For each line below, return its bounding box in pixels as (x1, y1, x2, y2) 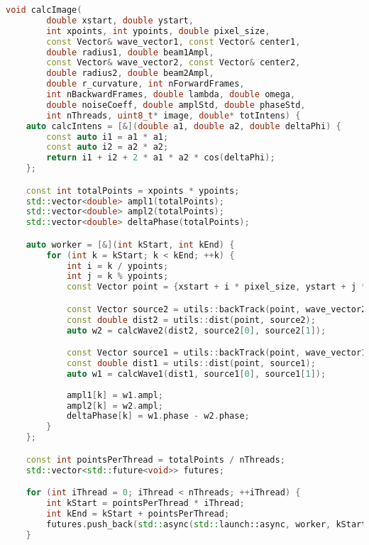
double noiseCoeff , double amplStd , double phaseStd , (46, 99, 306, 110)
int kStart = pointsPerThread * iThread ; (46, 497, 245, 508)
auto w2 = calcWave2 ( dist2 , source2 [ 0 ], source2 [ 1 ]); (66, 325, 326, 336)
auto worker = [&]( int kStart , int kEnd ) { (26, 239, 235, 250)
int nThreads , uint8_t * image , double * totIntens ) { (46, 110, 301, 121)
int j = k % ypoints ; (66, 271, 169, 282)
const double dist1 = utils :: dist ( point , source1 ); (66, 358, 316, 368)
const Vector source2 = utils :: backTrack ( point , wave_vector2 (66, 304, 367, 314)
